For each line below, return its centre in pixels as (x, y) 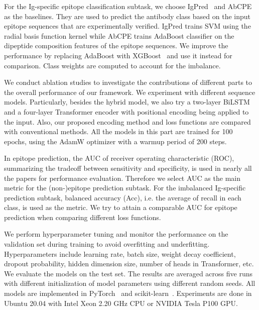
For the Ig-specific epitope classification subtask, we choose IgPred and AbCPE (128, 6)
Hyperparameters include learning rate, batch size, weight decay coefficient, (120, 253)
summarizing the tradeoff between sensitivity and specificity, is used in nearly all (128, 168)
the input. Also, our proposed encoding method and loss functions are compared (127, 121)
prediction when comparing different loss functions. (83, 217)
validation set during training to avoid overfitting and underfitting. (107, 244)
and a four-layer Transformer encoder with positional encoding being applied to (126, 111)
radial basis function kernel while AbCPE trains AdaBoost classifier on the (119, 35)
